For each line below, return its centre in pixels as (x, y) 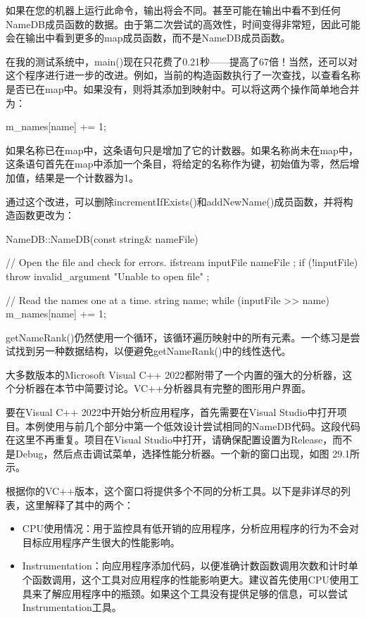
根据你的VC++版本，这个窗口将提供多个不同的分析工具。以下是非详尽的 (173, 491)
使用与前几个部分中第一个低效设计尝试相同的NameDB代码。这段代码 (202, 425)
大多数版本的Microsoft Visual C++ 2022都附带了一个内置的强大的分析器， (174, 374)
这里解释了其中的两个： (79, 504)
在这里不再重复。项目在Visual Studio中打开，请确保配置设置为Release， (169, 440)
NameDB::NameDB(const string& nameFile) (102, 238)
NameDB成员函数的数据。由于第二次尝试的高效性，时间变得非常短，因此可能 (183, 24)
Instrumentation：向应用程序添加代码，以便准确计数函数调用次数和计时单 (190, 566)
